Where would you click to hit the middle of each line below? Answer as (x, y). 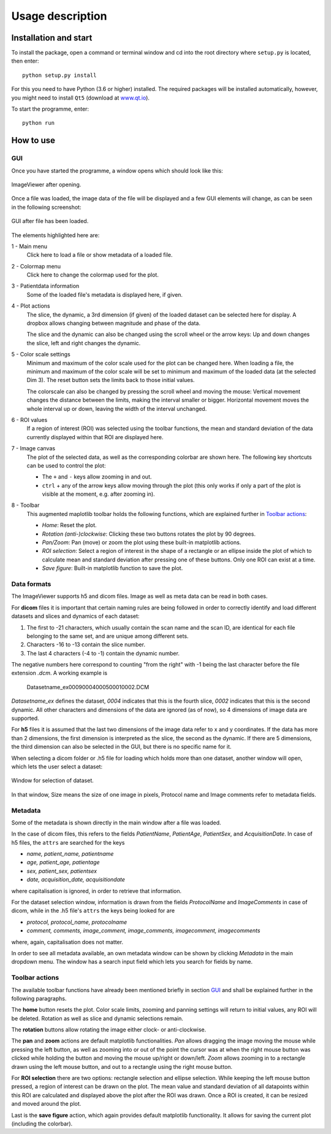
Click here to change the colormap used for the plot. (93, 275)
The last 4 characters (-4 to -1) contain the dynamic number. (103, 653)
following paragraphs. (39, 998)
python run (39, 123)
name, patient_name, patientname (70, 854)
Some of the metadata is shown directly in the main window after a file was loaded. (116, 823)
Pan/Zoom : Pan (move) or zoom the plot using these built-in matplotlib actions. (142, 542)
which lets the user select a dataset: (57, 766)
